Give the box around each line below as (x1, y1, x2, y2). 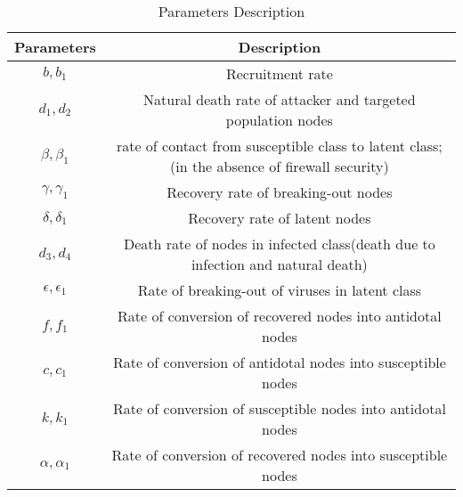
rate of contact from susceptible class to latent (116, 135, 405, 156)
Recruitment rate (225, 63, 333, 84)
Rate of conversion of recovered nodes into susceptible (111, 444, 448, 465)
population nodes (225, 110, 333, 130)
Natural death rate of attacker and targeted (143, 89, 416, 110)
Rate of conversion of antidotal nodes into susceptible (112, 352, 446, 372)
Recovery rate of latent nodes (188, 208, 371, 228)
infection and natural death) (191, 254, 368, 274)
